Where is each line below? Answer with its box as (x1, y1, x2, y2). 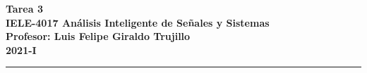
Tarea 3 (6, 1, 43, 15)
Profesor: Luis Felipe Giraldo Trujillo (6, 29, 191, 44)
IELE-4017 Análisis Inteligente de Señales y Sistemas (6, 15, 270, 29)
